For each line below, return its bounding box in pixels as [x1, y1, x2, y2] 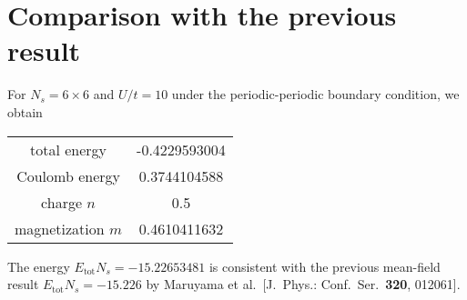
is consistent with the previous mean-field [208, 256, 441, 275]
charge [41, 191, 83, 213]
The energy [7, 256, 70, 275]
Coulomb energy [16, 165, 120, 186]
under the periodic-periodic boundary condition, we [171, 85, 460, 104]
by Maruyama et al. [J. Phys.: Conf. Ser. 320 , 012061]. [146, 275, 461, 294]
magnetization [15, 217, 105, 239]
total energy [30, 138, 107, 160]
